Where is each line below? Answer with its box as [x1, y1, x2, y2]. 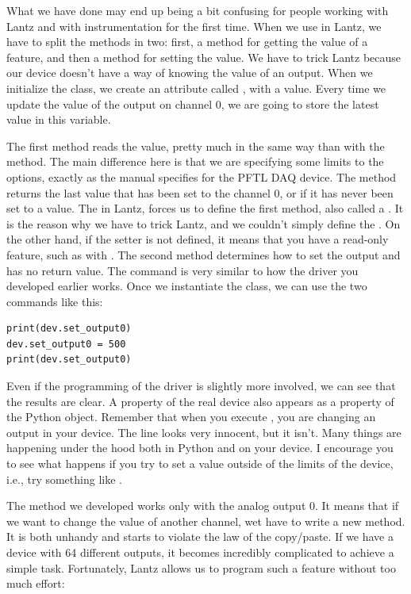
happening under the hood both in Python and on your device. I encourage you [6, 439, 394, 456]
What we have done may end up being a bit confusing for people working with [6, 2, 389, 18]
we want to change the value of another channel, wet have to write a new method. [6, 512, 405, 529]
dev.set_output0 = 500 [6, 338, 126, 350]
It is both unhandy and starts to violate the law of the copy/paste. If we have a [6, 528, 394, 545]
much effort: [6, 575, 65, 592]
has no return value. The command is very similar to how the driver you [6, 262, 359, 278]
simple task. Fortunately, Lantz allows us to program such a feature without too [6, 559, 396, 576]
